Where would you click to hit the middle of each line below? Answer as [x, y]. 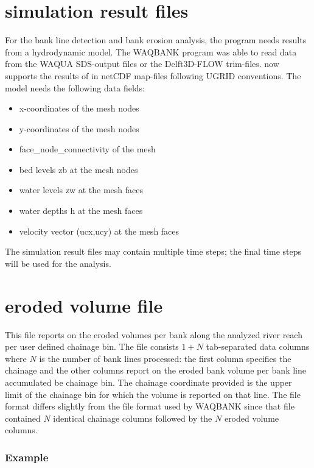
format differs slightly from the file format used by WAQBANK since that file [150, 406]
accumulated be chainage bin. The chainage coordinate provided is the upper [148, 382]
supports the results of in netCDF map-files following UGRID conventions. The [153, 75]
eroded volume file [84, 305]
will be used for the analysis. [58, 263]
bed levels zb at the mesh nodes [78, 169]
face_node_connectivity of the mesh [87, 149]
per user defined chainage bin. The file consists [92, 346]
